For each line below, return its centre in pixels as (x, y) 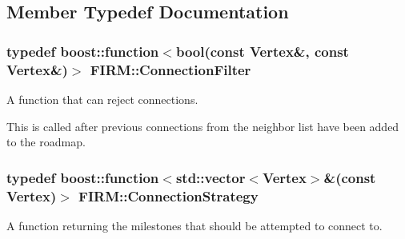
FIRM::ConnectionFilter (170, 69)
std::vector (211, 177)
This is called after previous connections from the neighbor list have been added (203, 126)
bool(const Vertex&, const (262, 51)
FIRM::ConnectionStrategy (168, 195)
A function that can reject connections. (102, 99)
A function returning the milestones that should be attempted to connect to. (194, 225)
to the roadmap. (46, 142)
